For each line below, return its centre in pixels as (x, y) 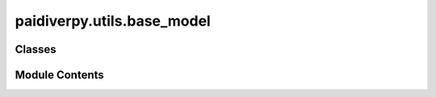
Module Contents (59, 75)
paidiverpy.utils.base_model (113, 21)
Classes (36, 49)
